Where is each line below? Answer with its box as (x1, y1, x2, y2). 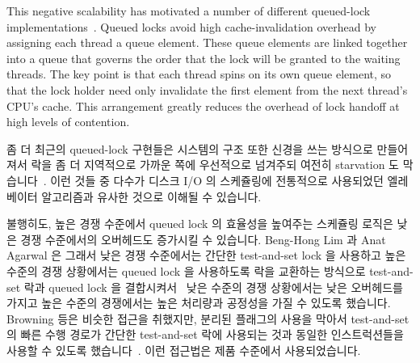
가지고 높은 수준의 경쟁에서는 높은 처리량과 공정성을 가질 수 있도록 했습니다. (6, 294, 391, 311)
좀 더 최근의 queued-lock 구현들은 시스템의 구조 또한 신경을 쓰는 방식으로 (6, 140, 373, 157)
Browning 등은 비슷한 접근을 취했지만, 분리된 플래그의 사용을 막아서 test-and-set (6, 310, 409, 327)
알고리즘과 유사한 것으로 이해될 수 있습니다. (41, 188, 262, 205)
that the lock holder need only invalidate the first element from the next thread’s (6, 81, 408, 98)
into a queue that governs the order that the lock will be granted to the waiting (6, 49, 401, 66)
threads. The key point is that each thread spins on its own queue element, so (6, 65, 392, 82)
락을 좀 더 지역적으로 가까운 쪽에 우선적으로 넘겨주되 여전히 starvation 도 (31, 156, 399, 173)
